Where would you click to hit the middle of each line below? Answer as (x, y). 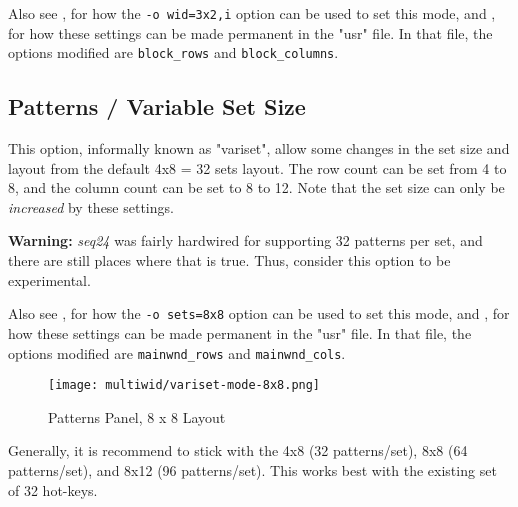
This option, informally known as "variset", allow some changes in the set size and (259, 148)
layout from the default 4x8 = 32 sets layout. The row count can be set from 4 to (257, 167)
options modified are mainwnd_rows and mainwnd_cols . (177, 352)
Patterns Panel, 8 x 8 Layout (137, 416)
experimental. (49, 279)
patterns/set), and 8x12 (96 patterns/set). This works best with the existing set (252, 470)
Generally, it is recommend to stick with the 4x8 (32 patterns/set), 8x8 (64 (238, 450)
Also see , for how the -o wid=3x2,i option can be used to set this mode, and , (252, 13)
